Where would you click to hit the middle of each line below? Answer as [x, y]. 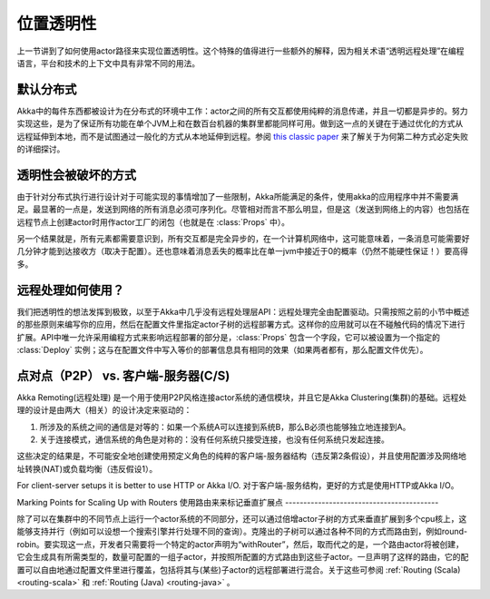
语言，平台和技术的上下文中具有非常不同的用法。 [108, 63]
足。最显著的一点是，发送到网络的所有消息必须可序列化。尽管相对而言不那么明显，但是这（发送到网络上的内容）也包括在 [243, 210]
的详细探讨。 [41, 149]
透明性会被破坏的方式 [76, 175]
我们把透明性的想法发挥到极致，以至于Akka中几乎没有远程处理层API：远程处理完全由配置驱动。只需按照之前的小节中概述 [243, 311]
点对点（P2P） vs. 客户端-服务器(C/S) [123, 375]
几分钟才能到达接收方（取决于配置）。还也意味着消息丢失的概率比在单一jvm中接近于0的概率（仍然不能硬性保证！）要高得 [243, 251]
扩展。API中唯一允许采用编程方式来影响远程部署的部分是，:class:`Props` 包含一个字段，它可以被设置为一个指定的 [228, 337]
